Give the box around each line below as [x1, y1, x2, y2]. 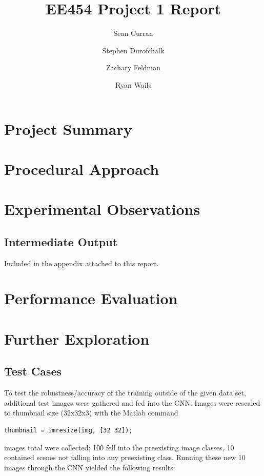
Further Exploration [4, 328, 150, 349]
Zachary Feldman [106, 62, 161, 73]
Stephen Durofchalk [102, 45, 165, 55]
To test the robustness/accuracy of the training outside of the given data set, [4, 387, 246, 398]
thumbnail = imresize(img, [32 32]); [4, 426, 133, 434]
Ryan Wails [115, 79, 151, 90]
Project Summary [4, 118, 132, 139]
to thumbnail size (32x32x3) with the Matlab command [4, 407, 178, 418]
